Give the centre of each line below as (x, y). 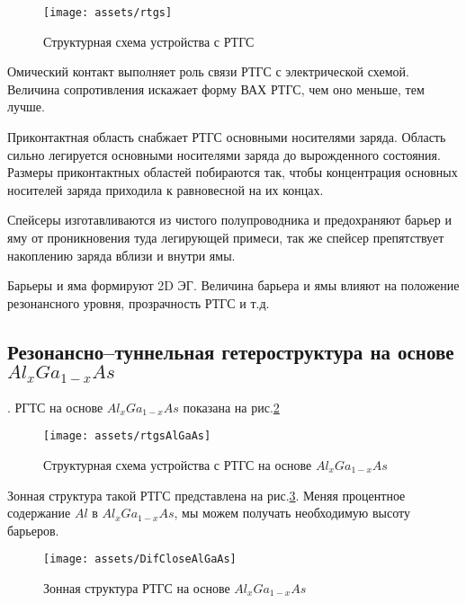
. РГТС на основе (55, 407)
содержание (39, 513)
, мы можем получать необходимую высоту (292, 513)
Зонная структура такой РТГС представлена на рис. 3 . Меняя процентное (206, 495)
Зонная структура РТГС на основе (137, 588)
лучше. (26, 106)
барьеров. (33, 530)
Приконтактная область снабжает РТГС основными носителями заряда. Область (227, 137)
